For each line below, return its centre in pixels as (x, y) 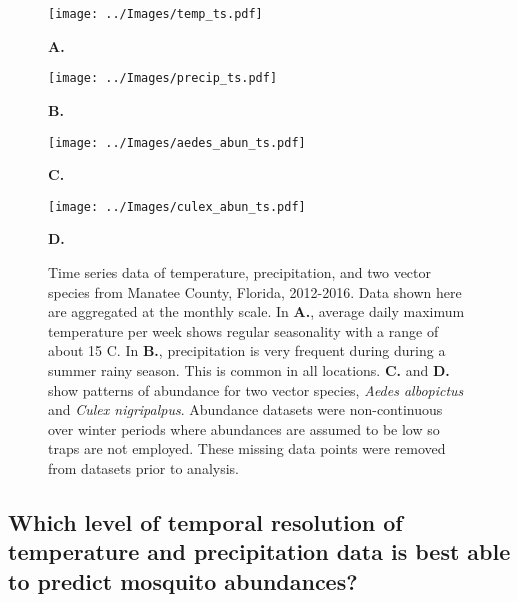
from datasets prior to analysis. (143, 467)
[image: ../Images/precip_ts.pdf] (163, 78)
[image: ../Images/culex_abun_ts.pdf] (177, 206)
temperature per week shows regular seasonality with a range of (243, 330)
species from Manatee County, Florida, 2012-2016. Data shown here (255, 291)
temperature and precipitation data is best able (259, 551)
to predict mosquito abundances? (183, 580)
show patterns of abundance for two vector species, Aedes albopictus (256, 389)
